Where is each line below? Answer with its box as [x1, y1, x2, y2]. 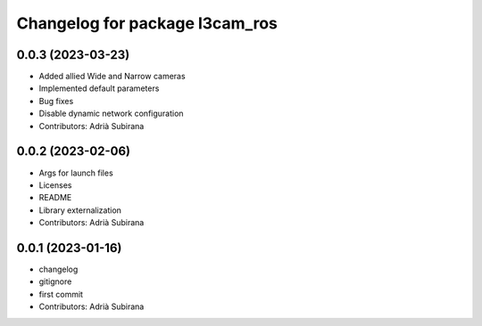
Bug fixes [38, 95, 74, 106]
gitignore [38, 276, 72, 287]
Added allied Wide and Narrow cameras [38, 71, 187, 82]
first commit [38, 289, 84, 299]
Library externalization [38, 205, 122, 216]
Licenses [38, 179, 72, 191]
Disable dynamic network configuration [38, 108, 184, 119]
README [38, 192, 72, 203]
